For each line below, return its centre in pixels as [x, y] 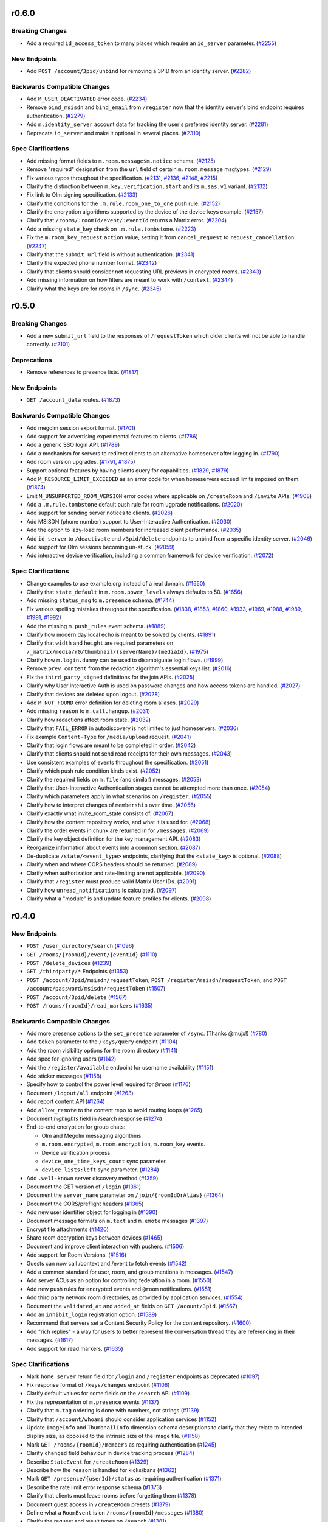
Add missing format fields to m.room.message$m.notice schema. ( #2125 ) [121, 161]
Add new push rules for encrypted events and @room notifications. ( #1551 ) [119, 1289]
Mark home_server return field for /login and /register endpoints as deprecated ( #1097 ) [143, 1376]
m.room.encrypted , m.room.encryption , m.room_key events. [124, 1144]
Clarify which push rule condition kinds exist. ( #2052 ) [94, 771]
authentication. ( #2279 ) [56, 116]
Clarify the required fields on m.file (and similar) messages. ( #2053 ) [114, 779]
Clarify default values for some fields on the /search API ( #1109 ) [108, 1394]
